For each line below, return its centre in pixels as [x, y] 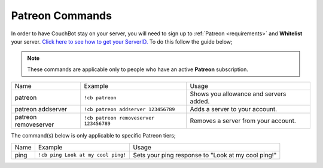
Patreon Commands [61, 16]
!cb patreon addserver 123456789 [129, 109]
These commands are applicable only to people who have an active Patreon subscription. [138, 69]
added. [200, 102]
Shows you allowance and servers [238, 94]
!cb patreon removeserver [119, 118]
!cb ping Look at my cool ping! [82, 155]
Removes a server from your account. [243, 121]
